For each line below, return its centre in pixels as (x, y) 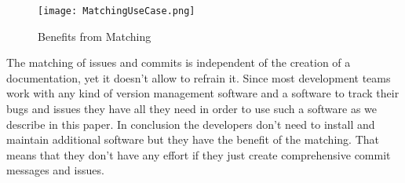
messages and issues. (55, 170)
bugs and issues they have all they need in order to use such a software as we (192, 109)
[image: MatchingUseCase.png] (117, 11)
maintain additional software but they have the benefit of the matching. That (193, 139)
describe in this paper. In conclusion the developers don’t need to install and (191, 124)
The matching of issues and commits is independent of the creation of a (179, 62)
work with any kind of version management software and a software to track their (203, 93)
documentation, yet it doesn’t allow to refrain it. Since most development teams (199, 77)
